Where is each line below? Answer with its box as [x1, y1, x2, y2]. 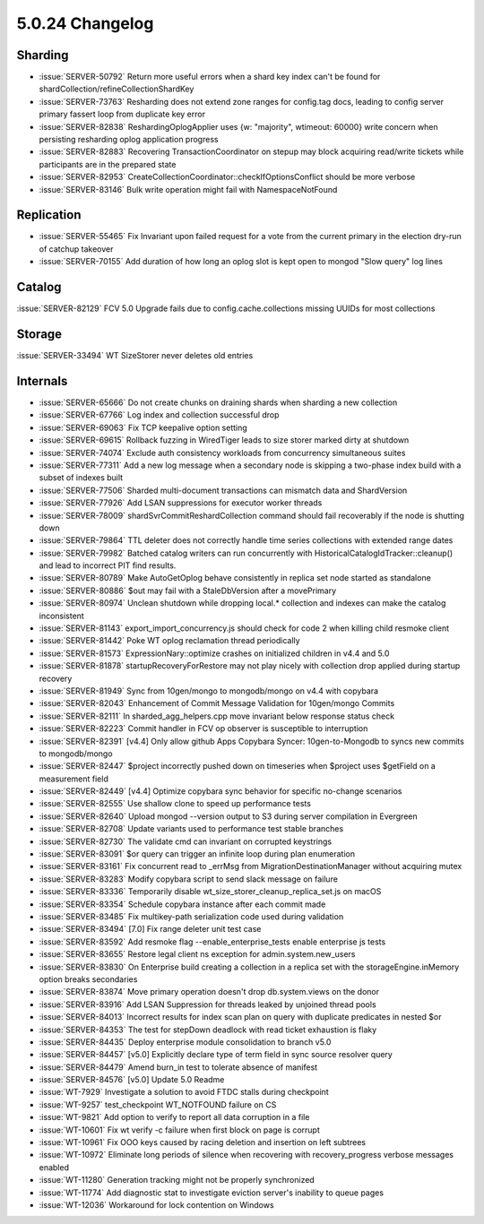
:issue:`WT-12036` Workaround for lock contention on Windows [39, 1199, 274, 1210]
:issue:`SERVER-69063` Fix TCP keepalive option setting [39, 422, 248, 433]
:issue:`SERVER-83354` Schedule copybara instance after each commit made [39, 899, 326, 909]
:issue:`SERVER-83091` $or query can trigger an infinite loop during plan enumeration [39, 849, 356, 859]
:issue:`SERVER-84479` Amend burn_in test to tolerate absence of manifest [39, 1062, 318, 1073]
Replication [16, 207, 82, 223]
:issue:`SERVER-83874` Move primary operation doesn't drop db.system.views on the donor [39, 987, 380, 997]
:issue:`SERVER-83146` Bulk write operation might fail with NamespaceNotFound [39, 184, 338, 194]
